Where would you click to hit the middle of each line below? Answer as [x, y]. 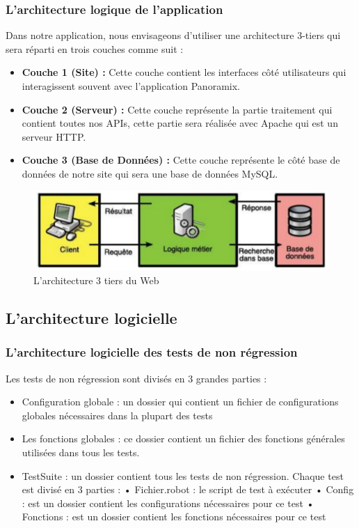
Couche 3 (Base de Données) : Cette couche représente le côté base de [181, 160]
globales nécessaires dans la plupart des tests [117, 415]
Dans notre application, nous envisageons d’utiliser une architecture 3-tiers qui [173, 35]
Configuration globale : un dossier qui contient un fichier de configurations [180, 402]
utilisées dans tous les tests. [81, 452]
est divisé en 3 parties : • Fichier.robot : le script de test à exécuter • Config [188, 489]
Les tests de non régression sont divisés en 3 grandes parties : [136, 378]
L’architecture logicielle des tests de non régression [152, 352]
